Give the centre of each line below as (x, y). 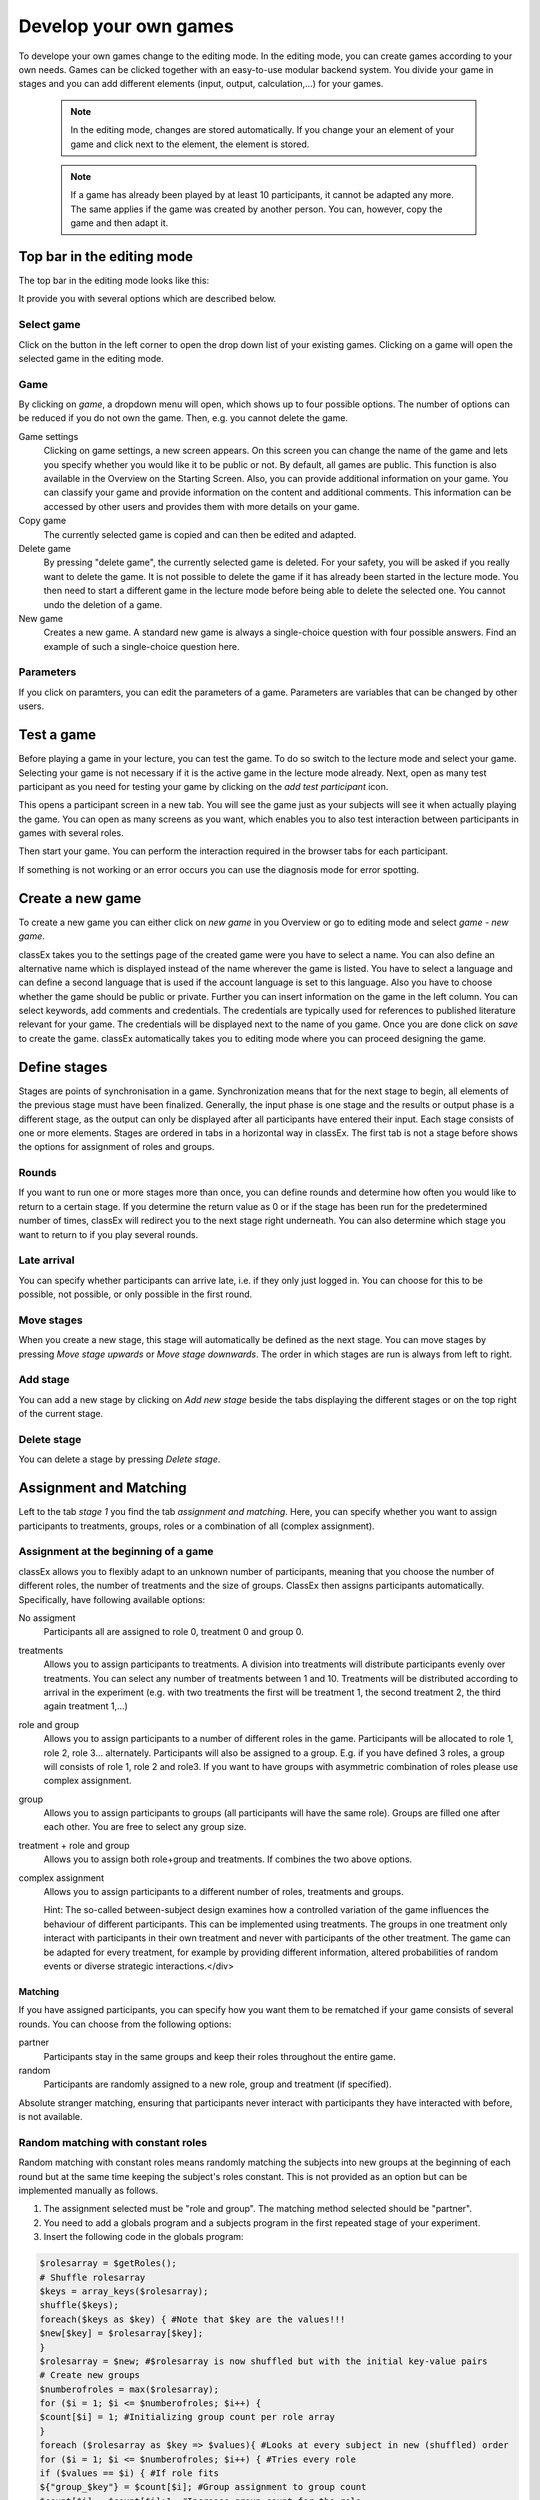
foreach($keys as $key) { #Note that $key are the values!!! (192, 2319)
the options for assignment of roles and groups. (116, 1147)
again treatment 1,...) (86, 1706)
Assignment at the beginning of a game (116, 1552)
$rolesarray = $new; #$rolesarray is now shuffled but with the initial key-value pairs (264, 2361)
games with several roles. (71, 833)
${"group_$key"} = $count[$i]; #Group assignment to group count (203, 2487)
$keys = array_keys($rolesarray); (124, 2291)
